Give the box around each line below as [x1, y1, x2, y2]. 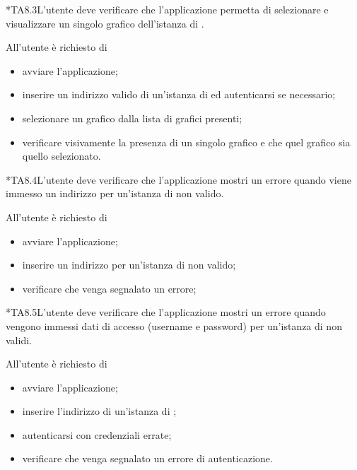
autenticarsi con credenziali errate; [22, 427, 172, 442]
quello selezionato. [22, 148, 101, 163]
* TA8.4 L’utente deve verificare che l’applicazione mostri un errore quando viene [6, 172, 351, 187]
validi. [6, 332, 32, 347]
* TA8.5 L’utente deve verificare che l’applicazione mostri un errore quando [6, 305, 326, 319]
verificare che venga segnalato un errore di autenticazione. [22, 451, 273, 466]
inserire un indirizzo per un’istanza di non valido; [22, 257, 236, 272]
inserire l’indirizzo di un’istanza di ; [22, 404, 177, 418]
